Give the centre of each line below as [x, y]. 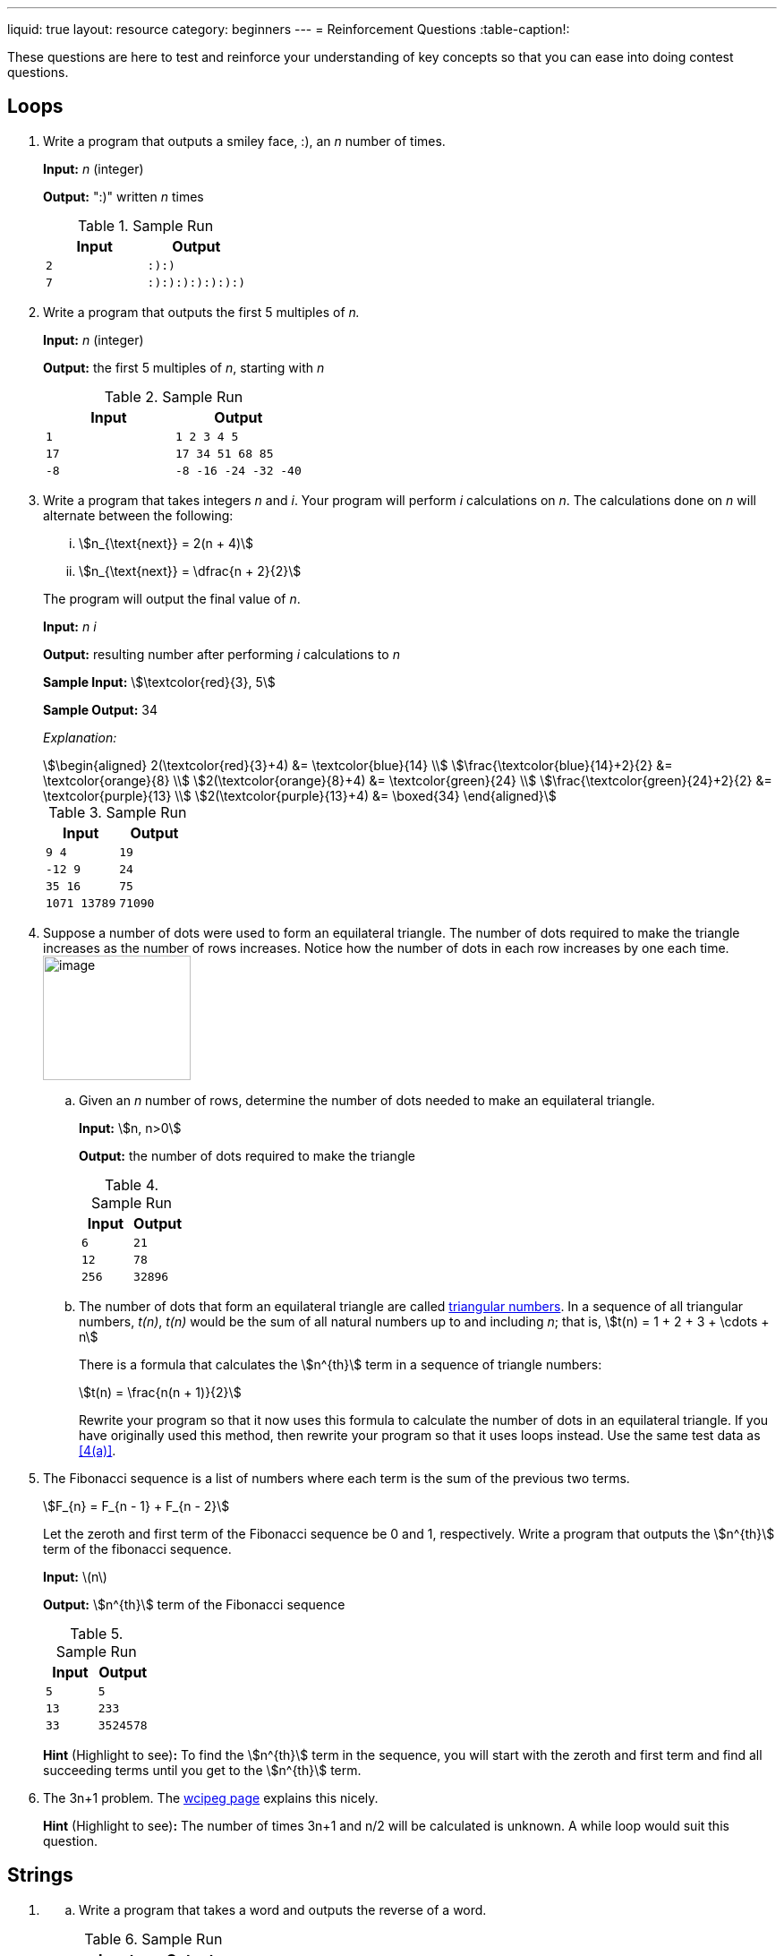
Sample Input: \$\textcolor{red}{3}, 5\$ [159, 682]
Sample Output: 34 [100, 709]
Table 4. [132, 1184]
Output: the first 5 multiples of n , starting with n [184, 367]
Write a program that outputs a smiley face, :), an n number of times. [244, 141]
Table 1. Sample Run [145, 225]
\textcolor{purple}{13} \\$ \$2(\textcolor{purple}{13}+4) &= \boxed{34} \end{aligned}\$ [300, 795]
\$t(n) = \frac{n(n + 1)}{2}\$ [160, 1392]
